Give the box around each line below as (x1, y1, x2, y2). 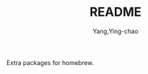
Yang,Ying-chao (92, 27, 139, 35)
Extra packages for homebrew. (6, 58, 94, 66)
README (89, 4, 142, 20)
